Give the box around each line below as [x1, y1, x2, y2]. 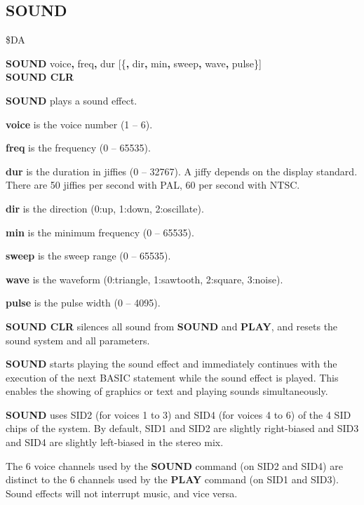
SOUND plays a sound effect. [6, 93, 137, 107]
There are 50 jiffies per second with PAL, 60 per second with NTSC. [6, 177, 300, 192]
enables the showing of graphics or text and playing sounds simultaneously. [6, 384, 328, 398]
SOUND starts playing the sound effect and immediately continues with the [6, 356, 337, 371]
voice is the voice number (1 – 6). [6, 116, 153, 131]
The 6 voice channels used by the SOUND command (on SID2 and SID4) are [6, 458, 343, 473]
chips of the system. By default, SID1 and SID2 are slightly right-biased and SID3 [6, 421, 359, 436]
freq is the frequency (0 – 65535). [6, 140, 151, 155]
